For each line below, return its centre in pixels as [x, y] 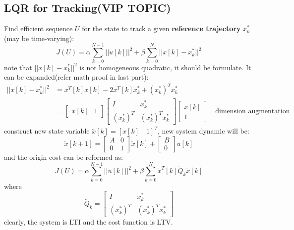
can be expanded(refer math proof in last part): [76, 77]
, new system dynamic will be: [203, 131]
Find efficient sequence [38, 28]
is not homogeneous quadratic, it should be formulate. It [165, 67]
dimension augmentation [253, 112]
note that [18, 67]
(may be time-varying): [39, 38]
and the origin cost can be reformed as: [63, 157]
